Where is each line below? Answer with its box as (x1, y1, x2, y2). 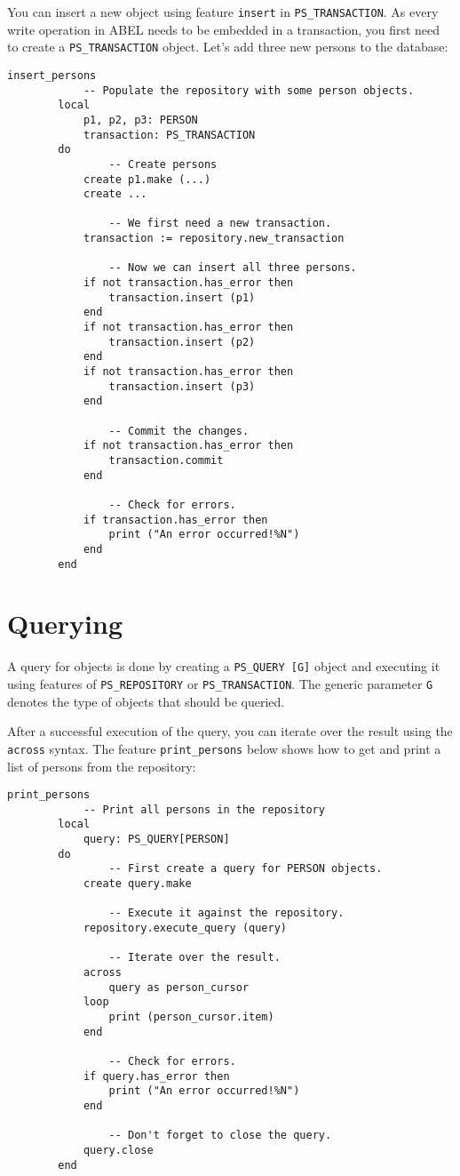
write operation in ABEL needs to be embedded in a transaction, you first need (7, 20, 440, 38)
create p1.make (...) (83, 172, 211, 186)
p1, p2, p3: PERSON (83, 113, 198, 126)
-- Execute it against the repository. (108, 907, 345, 920)
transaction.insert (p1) (108, 291, 256, 304)
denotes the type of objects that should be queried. (7, 692, 285, 710)
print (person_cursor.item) (108, 1010, 274, 1023)
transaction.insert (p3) (108, 380, 256, 393)
